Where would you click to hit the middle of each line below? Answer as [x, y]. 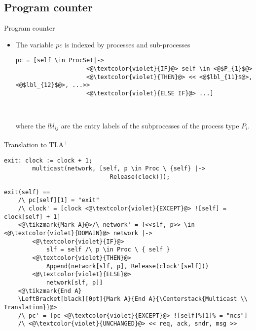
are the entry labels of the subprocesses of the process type [150, 125]
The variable [35, 44]
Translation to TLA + [36, 144]
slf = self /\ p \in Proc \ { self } [108, 250]
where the [30, 125]
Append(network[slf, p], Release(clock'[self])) [128, 266]
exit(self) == [27, 192]
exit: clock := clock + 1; [48, 160]
